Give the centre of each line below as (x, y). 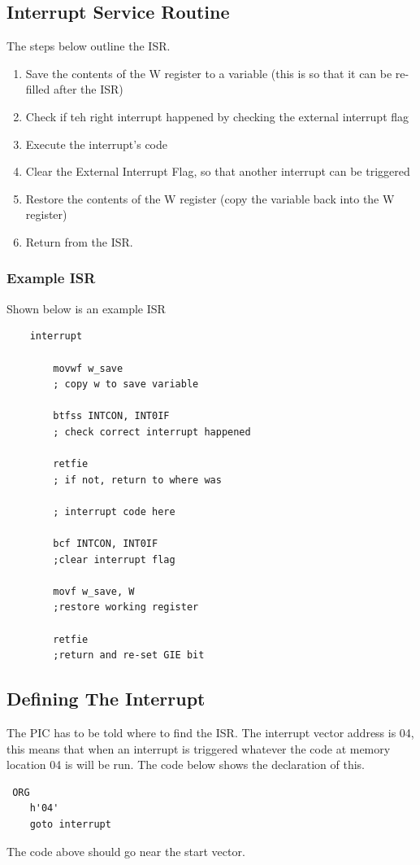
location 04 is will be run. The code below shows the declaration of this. (186, 765)
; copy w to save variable (126, 384)
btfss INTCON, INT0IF (111, 416)
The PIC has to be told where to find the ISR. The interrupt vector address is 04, (210, 733)
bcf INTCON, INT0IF (106, 544)
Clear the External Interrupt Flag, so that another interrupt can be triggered (218, 171)
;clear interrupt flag (114, 559)
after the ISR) (89, 89)
